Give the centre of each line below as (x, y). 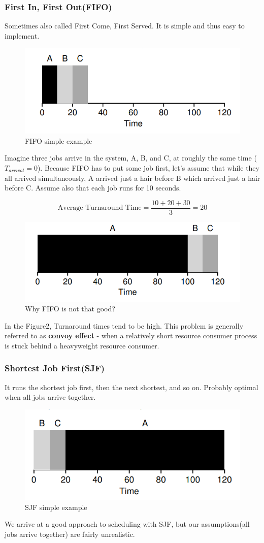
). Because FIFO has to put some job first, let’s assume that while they (148, 167)
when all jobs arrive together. (50, 397)
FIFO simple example (59, 140)
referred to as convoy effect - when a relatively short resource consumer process (131, 336)
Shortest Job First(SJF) (55, 368)
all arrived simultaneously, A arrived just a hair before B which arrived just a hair (133, 178)
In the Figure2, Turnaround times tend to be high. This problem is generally (124, 325)
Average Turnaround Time (100, 208)
